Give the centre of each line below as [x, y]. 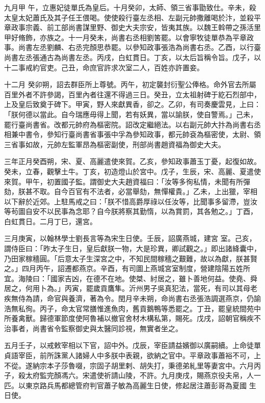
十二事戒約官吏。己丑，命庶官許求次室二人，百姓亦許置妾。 [104, 67]
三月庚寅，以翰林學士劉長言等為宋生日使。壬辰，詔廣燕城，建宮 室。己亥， [130, 238]
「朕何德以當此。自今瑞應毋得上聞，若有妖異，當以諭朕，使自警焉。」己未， [131, 114]
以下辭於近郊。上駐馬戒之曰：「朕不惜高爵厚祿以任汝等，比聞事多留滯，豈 [127, 201]
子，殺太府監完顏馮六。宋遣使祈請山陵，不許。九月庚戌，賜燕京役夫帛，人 [129, 375]
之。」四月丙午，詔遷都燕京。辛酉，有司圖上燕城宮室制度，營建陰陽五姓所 [127, 268]
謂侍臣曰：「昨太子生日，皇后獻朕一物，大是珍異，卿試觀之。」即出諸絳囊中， [132, 248]
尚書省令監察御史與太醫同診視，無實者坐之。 [107, 328]
